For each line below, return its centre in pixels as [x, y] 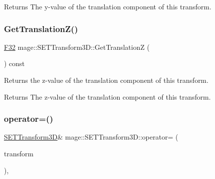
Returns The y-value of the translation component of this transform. [108, 6]
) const [15, 63]
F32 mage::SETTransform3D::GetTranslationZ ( [77, 47]
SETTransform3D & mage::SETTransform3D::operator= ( [91, 137]
